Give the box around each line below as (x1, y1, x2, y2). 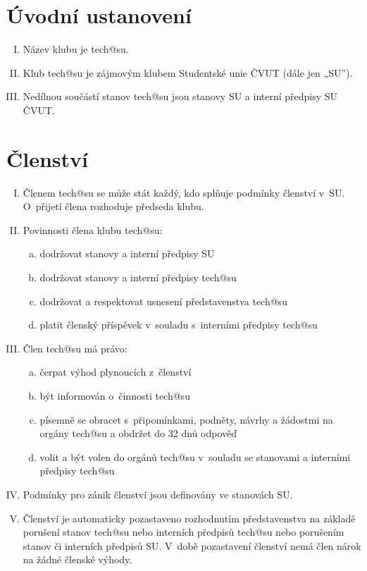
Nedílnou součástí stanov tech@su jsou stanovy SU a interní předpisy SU (23, 89, 338, 104)
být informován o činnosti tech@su (39, 388, 190, 403)
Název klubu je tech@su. (23, 42, 129, 56)
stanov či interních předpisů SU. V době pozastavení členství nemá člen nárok (23, 538, 361, 553)
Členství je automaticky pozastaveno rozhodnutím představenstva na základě (23, 510, 356, 525)
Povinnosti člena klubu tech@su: (23, 222, 163, 237)
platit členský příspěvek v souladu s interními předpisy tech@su (39, 317, 318, 332)
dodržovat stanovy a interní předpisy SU (39, 246, 215, 261)
